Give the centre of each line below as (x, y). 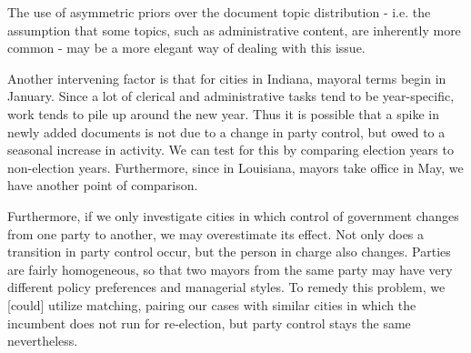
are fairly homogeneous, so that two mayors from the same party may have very (230, 269)
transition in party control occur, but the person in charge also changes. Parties (229, 252)
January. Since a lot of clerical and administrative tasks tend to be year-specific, (231, 96)
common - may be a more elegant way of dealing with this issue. (186, 48)
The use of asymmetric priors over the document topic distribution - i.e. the (219, 12)
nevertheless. (43, 341)
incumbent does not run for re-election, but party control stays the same (209, 323)
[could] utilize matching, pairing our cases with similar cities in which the (212, 304)
